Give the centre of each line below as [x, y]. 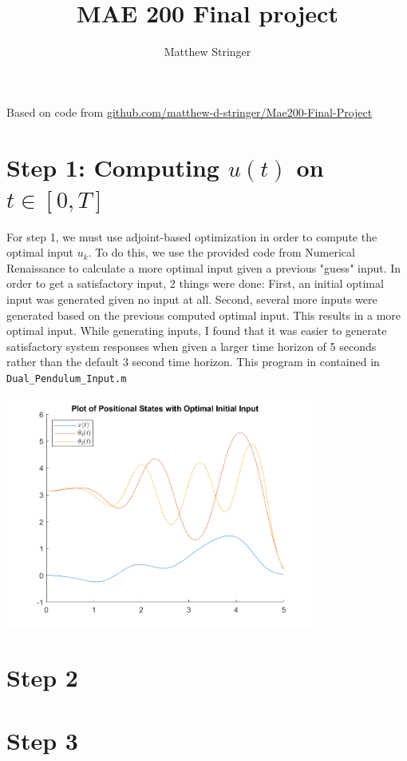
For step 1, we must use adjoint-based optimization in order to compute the [192, 236]
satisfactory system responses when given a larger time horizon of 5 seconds [192, 346]
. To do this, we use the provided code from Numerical [221, 252]
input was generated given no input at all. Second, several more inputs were [192, 299]
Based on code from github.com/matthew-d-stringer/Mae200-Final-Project [190, 112]
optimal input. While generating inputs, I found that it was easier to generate [197, 331]
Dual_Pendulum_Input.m [67, 379]
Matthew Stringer [207, 52]
